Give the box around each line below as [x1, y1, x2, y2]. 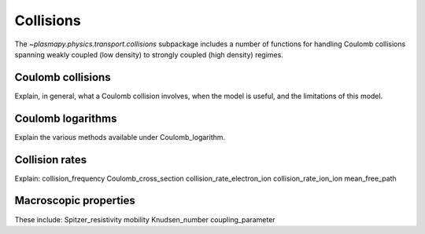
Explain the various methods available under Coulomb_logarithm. [14, 132, 226, 141]
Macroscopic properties [14, 194, 135, 207]
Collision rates [14, 153, 87, 166]
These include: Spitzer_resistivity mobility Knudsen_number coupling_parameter [14, 214, 275, 224]
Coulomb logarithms [14, 112, 117, 125]
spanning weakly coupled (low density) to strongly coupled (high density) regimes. [14, 49, 283, 59]
